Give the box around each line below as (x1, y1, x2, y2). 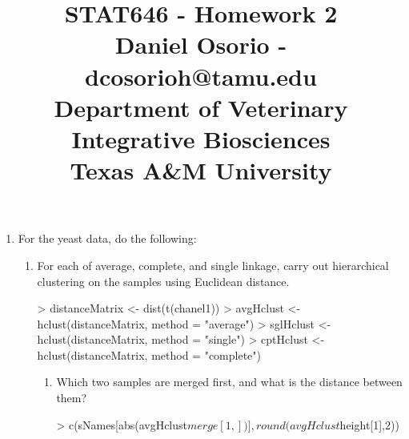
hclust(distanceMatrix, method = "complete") (37, 346, 261, 363)
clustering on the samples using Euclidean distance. (37, 272, 290, 289)
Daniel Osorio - (114, 28, 287, 61)
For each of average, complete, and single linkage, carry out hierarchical (37, 256, 389, 273)
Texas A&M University (70, 154, 332, 187)
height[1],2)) (339, 416, 399, 433)
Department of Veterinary (54, 91, 348, 123)
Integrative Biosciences (71, 122, 331, 155)
